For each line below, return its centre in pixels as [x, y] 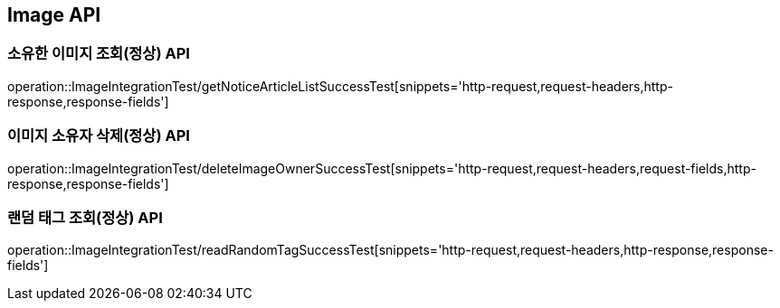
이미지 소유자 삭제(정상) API [99, 136]
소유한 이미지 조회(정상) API [99, 54]
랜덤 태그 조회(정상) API [85, 217]
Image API [54, 15]
